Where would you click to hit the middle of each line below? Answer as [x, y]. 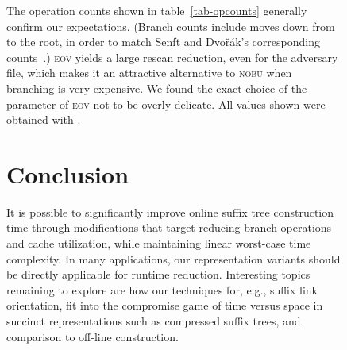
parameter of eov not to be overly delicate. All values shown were [166, 104]
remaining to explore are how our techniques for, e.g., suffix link [162, 289]
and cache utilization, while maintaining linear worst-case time [159, 243]
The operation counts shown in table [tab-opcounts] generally [157, 10]
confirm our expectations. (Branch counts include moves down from [171, 26]
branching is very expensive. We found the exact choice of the [157, 88]
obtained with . [44, 119]
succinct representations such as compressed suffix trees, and [154, 321]
